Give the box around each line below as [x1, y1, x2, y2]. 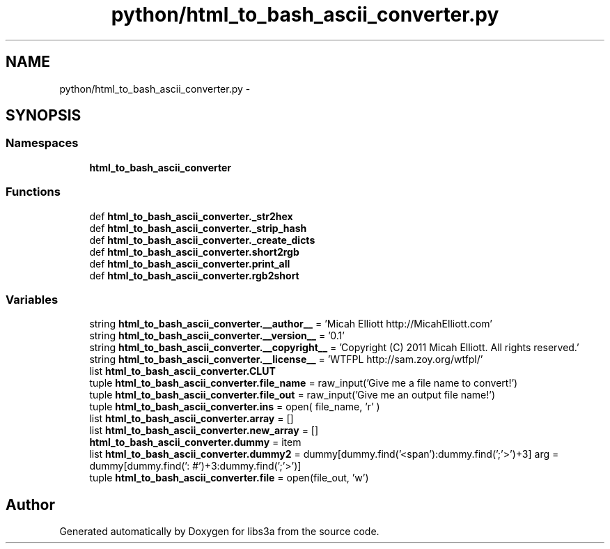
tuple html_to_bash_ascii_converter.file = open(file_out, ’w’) [89, 472, 369, 484]
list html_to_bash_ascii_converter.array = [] [89, 412, 294, 425]
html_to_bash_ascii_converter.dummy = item [89, 436, 302, 449]
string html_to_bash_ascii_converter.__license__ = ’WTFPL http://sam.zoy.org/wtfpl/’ [89, 353, 483, 366]
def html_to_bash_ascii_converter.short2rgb [89, 245, 299, 258]
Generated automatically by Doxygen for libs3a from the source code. [59, 525, 380, 538]
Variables [6, 292, 58, 307]
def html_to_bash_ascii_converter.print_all [89, 257, 290, 270]
